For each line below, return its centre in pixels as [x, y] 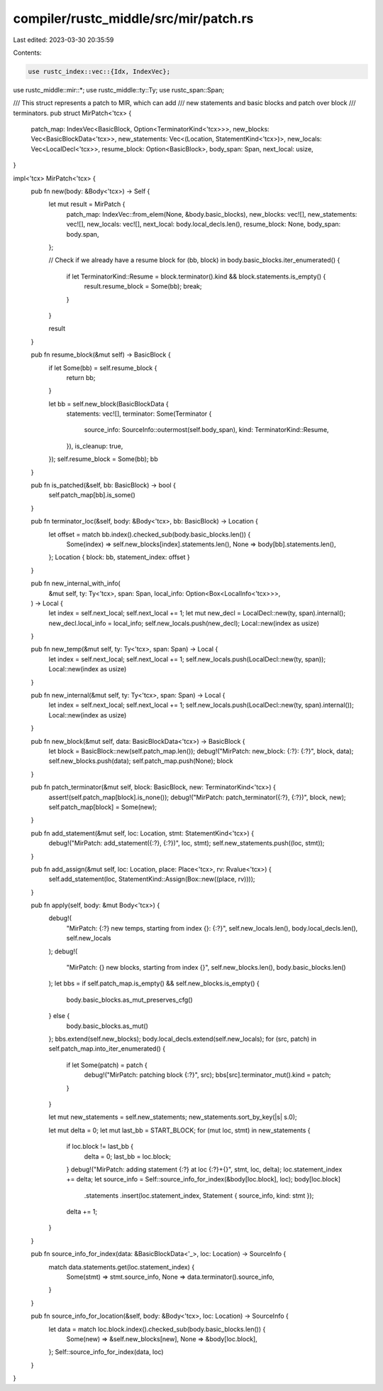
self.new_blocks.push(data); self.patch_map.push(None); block [141, 761]
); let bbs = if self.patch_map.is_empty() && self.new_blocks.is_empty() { [154, 983]
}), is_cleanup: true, [95, 446]
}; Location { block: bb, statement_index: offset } [120, 557]
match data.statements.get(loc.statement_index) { [122, 1267]
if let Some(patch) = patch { [107, 1065]
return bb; [81, 377]
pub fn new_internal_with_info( [76, 583]
